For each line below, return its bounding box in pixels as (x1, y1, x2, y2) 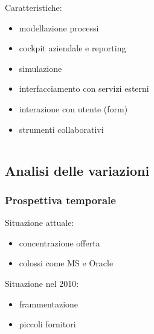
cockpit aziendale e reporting (19, 42, 126, 54)
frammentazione (19, 297, 79, 310)
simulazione (19, 62, 62, 74)
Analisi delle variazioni (5, 161, 150, 179)
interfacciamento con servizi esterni (19, 82, 149, 95)
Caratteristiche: (5, 1, 62, 13)
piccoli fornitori (19, 318, 76, 330)
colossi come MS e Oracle (19, 257, 114, 269)
